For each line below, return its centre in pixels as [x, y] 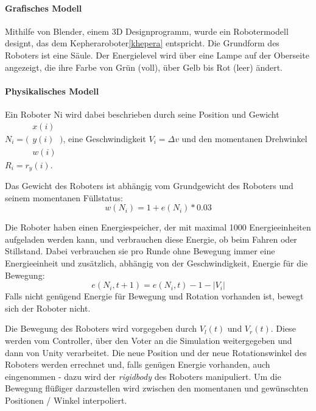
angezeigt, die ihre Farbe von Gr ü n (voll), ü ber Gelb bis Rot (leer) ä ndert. [144, 67]
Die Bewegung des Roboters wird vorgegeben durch [101, 328]
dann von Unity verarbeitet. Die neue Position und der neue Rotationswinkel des [156, 352]
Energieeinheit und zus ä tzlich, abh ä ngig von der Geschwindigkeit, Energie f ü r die [156, 263]
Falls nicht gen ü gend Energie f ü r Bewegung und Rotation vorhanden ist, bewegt [154, 296]
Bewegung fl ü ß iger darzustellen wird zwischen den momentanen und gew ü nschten [157, 388]
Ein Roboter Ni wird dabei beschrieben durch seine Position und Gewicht [142, 114]
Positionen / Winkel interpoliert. [66, 400]
